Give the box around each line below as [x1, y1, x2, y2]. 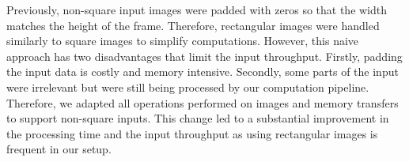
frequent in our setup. [6, 141, 112, 157]
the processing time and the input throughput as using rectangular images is [6, 125, 378, 141]
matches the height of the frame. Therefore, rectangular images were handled [6, 17, 380, 33]
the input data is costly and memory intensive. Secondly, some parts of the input [6, 63, 399, 80]
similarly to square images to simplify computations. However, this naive [6, 32, 359, 49]
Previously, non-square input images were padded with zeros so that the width [6, 2, 388, 17]
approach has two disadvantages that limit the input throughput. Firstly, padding [6, 47, 403, 64]
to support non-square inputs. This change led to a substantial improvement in [6, 110, 389, 126]
